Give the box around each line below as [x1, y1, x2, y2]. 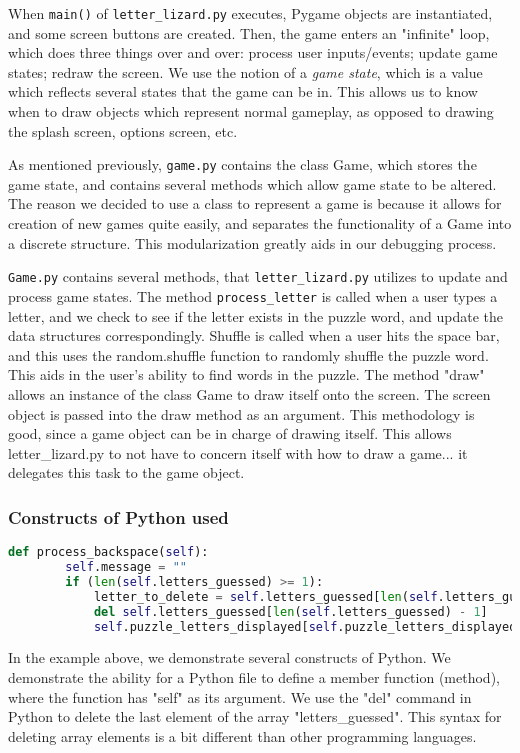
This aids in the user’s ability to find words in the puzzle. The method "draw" [8, 364, 485, 385]
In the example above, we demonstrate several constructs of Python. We [8, 647, 451, 668]
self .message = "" [65, 560, 188, 574]
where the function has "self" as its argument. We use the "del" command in [8, 686, 472, 707]
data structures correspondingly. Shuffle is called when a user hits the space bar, [8, 325, 500, 346]
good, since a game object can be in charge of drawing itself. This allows [8, 423, 452, 444]
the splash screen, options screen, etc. [8, 120, 238, 141]
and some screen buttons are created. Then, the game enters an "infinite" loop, [8, 22, 490, 43]
